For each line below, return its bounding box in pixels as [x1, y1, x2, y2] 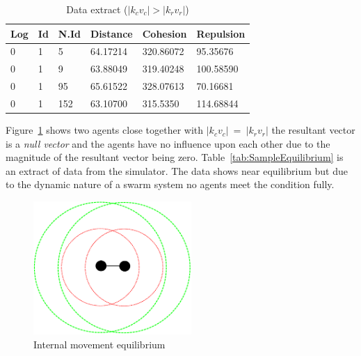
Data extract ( [66, 2, 128, 16]
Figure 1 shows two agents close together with [6, 123, 204, 137]
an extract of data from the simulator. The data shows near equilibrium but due [6, 163, 348, 178]
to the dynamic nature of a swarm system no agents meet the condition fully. [6, 177, 335, 192]
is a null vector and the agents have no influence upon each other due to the [6, 136, 330, 150]
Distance [90, 26, 133, 40]
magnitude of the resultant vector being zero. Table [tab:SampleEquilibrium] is [6, 150, 344, 164]
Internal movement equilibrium [33, 336, 166, 351]
